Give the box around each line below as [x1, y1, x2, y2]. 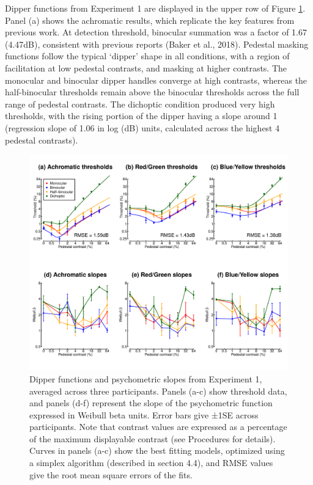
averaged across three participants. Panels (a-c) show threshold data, [29, 384, 287, 397]
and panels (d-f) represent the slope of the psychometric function [29, 396, 273, 409]
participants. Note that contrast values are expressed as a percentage [29, 420, 287, 433]
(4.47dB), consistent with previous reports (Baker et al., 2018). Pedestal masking [5, 37, 309, 50]
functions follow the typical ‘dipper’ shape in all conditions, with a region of [5, 49, 290, 62]
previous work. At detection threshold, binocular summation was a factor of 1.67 [5, 26, 307, 38]
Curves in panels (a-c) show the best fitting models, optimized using [29, 444, 285, 457]
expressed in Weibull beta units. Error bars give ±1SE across [29, 408, 259, 421]
